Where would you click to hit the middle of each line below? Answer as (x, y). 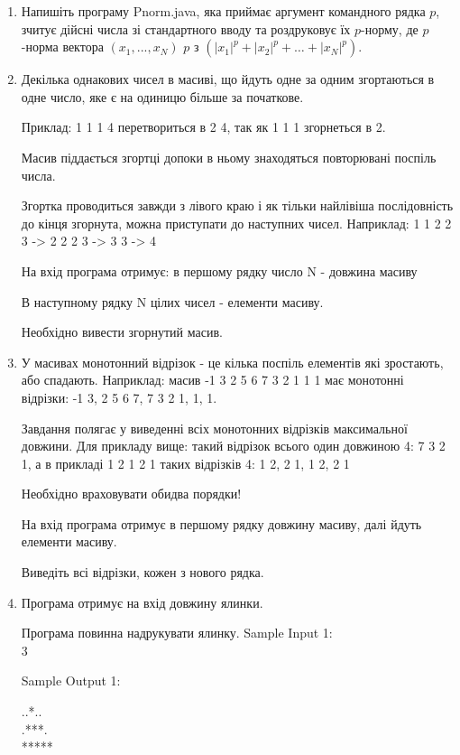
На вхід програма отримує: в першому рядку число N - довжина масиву (219, 270)
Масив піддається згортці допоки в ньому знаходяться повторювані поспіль (229, 157)
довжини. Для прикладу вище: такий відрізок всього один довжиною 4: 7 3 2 (233, 446)
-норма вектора (62, 47)
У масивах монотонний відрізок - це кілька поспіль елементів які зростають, (232, 362)
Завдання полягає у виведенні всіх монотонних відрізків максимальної (214, 428)
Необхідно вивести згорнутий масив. (122, 332)
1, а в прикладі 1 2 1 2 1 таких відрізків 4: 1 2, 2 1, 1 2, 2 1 (185, 463)
